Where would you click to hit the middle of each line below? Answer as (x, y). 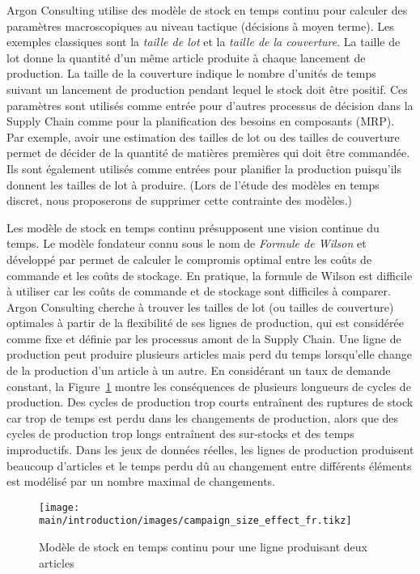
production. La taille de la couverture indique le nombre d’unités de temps (191, 73)
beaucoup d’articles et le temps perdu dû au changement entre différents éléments (209, 465)
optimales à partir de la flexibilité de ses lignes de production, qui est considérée (205, 323)
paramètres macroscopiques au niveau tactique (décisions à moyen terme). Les (200, 26)
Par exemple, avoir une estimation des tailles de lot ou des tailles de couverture (203, 136)
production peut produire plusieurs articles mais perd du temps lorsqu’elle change (209, 354)
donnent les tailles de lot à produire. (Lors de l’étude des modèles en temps (193, 184)
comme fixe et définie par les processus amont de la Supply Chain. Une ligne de (204, 338)
